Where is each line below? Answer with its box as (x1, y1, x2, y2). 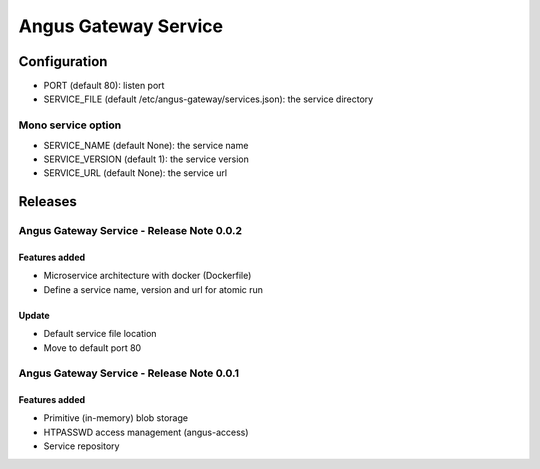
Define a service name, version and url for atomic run (43, 283, 264, 295)
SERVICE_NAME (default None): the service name (43, 139, 249, 151)
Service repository (43, 440, 120, 452)
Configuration (18, 53, 108, 70)
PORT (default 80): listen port (43, 80, 165, 92)
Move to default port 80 (43, 341, 142, 354)
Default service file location (43, 328, 157, 340)
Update (18, 309, 50, 321)
